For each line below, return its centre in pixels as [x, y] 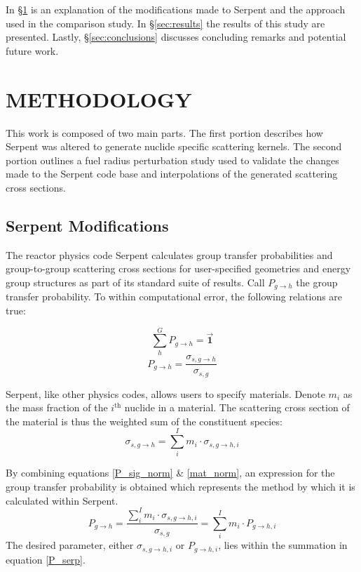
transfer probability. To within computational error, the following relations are [174, 297]
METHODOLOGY [99, 99]
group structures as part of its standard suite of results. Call [135, 282]
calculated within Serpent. [62, 500]
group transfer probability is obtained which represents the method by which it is [180, 487]
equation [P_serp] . [46, 559]
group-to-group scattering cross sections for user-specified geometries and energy [178, 268]
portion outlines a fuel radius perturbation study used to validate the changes [172, 160]
